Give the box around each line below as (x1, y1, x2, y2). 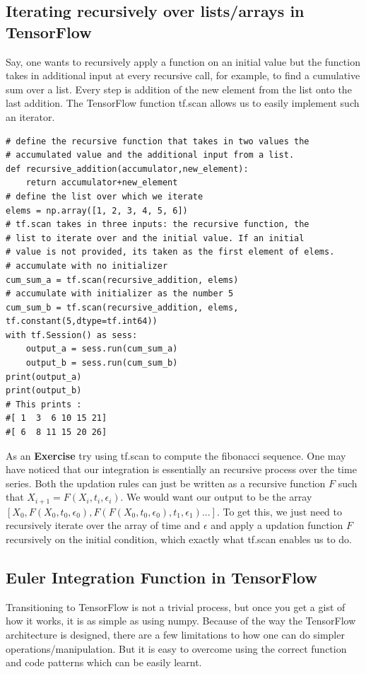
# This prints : (6, 399, 82, 409)
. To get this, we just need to (216, 504, 342, 518)
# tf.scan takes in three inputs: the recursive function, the (6, 219, 309, 230)
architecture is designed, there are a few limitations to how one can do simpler (6, 627, 345, 642)
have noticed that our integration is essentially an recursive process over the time (6, 462, 357, 477)
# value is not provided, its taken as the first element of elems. (6, 247, 335, 257)
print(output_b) (6, 385, 82, 396)
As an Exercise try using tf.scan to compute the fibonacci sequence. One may (6, 448, 346, 463)
